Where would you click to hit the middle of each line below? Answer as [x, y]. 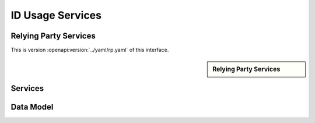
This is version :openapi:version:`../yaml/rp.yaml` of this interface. [90, 50]
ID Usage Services [56, 15]
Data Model [32, 107]
